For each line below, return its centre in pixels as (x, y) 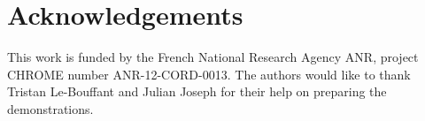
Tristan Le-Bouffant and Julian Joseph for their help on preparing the (197, 91)
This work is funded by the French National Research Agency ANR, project (213, 57)
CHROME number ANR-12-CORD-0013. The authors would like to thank (209, 74)
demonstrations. (50, 108)
